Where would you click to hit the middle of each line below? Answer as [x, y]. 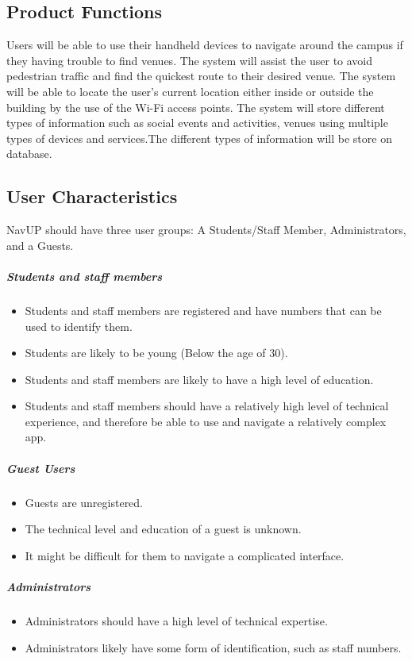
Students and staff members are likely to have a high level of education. [199, 379]
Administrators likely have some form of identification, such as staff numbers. [213, 647]
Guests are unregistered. [84, 502]
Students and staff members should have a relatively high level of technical [207, 406]
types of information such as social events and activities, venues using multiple [197, 123]
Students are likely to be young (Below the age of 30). [156, 353]
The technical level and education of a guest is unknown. [163, 529]
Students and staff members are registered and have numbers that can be [203, 310]
